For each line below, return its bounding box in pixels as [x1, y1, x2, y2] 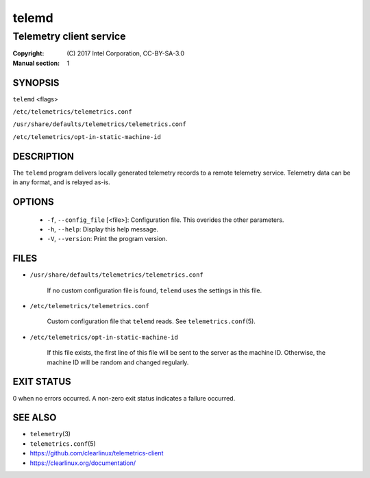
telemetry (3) [29, 430, 71, 438]
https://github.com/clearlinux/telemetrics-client [29, 449, 164, 457]
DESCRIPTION [12, 151, 75, 162]
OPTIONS [12, 196, 54, 207]
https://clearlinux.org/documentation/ [29, 459, 136, 467]
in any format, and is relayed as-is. [12, 178, 111, 186]
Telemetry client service [12, 30, 126, 42]
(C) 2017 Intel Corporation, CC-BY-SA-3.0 [66, 49, 185, 58]
